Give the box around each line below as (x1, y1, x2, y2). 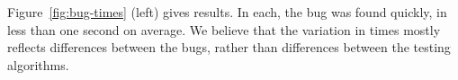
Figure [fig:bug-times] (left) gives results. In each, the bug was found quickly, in (7, 3, 447, 21)
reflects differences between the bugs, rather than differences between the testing (7, 38, 451, 57)
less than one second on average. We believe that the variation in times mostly (7, 20, 441, 39)
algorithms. (7, 55, 69, 74)
